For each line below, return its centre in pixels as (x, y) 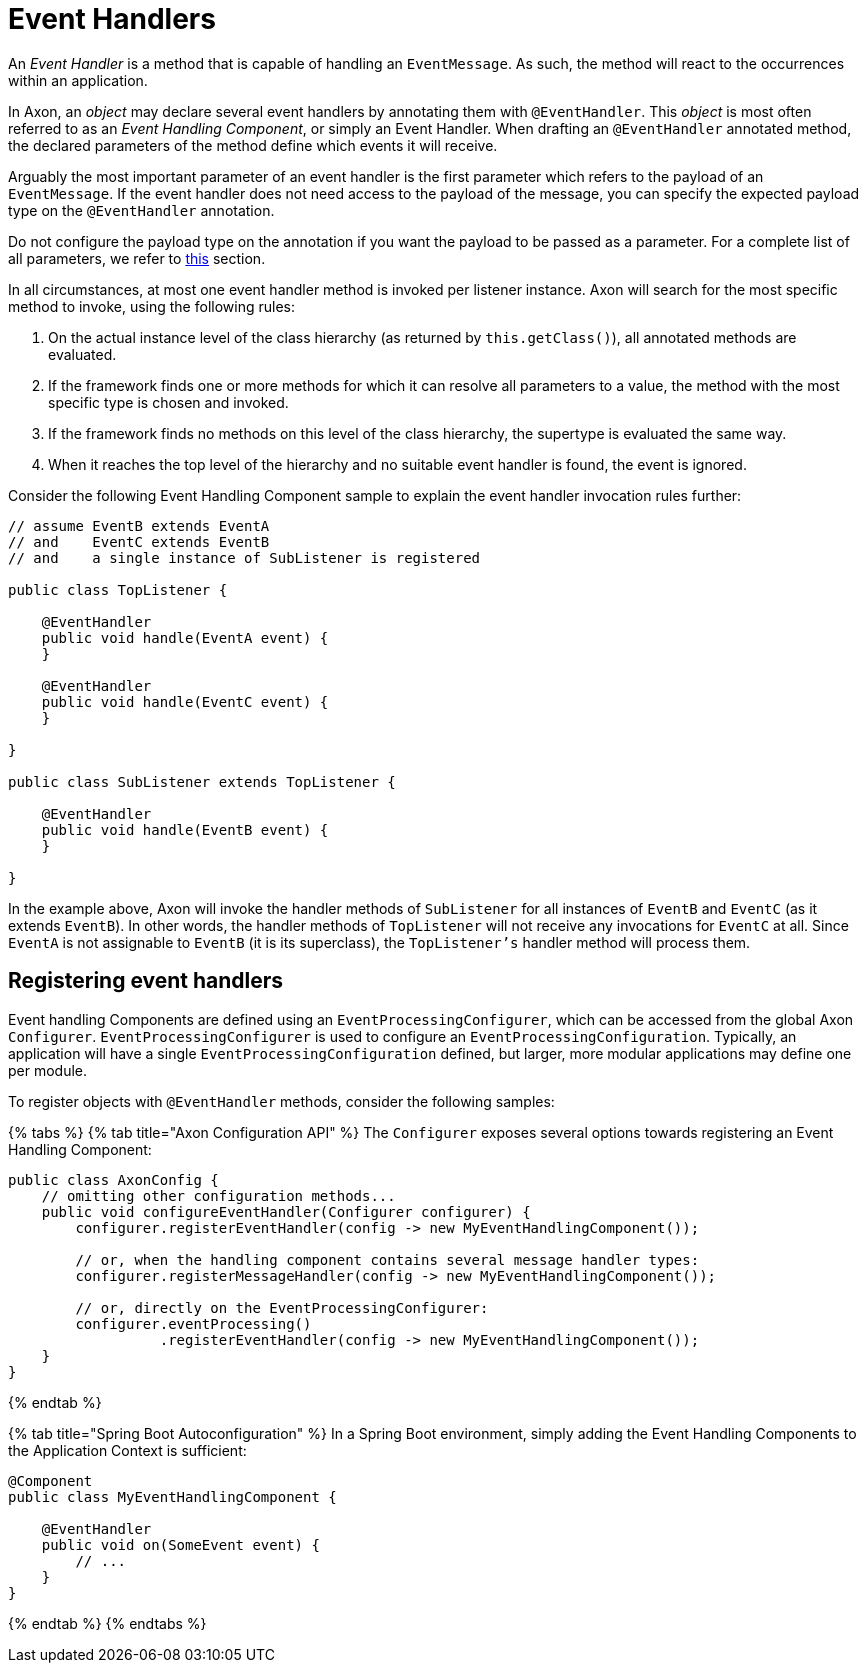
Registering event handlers (146, 981)
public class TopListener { (118, 589)
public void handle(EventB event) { (185, 829)
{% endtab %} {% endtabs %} (107, 1623)
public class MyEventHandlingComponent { (172, 1496)
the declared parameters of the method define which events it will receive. (253, 145)
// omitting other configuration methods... (218, 1195)
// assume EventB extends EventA (139, 525)
